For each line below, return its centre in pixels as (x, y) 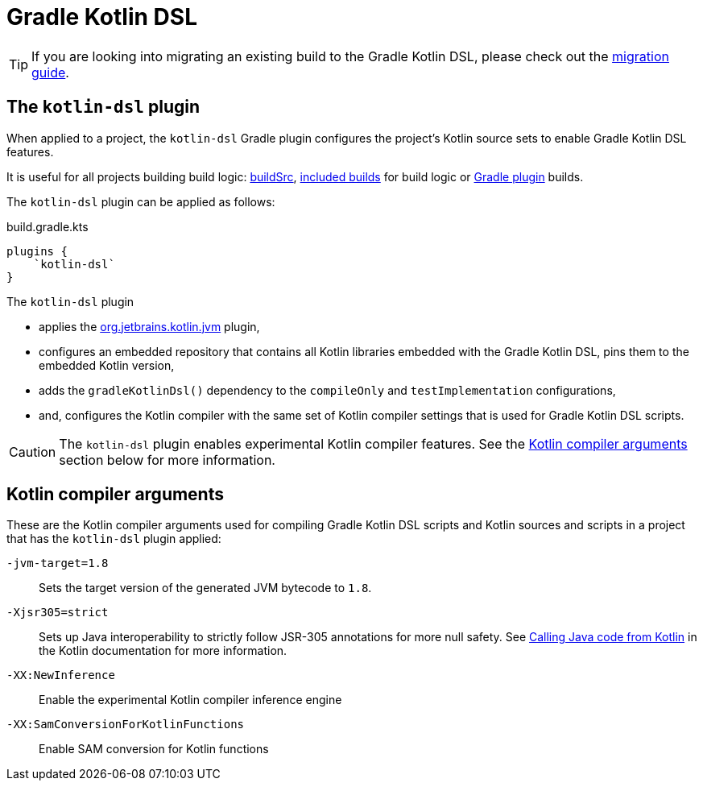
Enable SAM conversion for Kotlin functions (154, 749)
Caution (33, 451)
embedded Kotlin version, (107, 365)
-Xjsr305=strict (58, 613)
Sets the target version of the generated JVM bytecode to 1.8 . (205, 588)
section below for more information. (167, 460)
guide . (50, 72)
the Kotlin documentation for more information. (163, 651)
